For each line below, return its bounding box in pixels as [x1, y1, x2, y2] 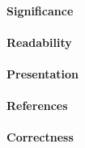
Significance [6, 2, 74, 19]
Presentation [6, 65, 79, 82]
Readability [6, 33, 72, 50]
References [6, 97, 68, 114]
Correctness [6, 129, 74, 146]
